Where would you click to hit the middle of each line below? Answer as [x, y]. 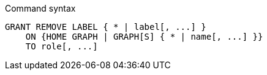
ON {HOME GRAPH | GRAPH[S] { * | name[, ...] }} [144, 37]
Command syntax [40, 8]
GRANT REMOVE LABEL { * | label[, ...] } [106, 27]
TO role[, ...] [62, 46]
